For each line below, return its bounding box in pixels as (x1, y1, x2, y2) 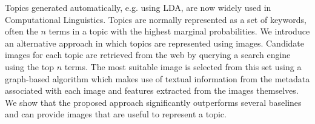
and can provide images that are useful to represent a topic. (5, 108, 227, 120)
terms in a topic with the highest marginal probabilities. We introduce (48, 25, 310, 38)
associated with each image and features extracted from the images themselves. (5, 84, 299, 97)
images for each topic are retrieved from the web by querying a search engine (5, 48, 291, 61)
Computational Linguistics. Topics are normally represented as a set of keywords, (5, 13, 307, 25)
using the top (5, 60, 54, 73)
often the (5, 25, 38, 38)
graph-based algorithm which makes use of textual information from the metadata (5, 72, 310, 85)
